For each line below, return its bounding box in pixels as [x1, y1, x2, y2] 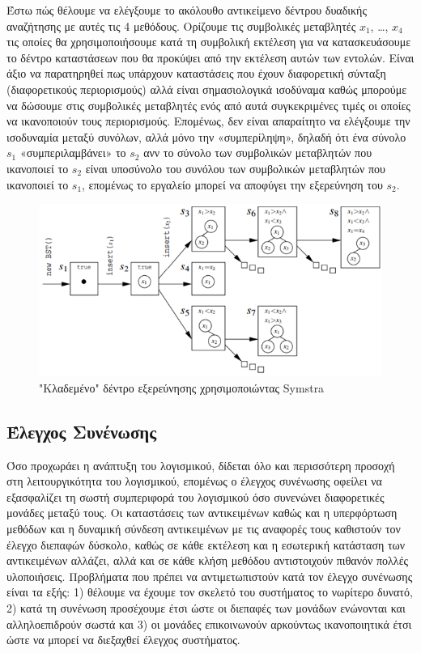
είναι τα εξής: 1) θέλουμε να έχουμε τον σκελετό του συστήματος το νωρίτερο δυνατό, [6, 583, 413, 600]
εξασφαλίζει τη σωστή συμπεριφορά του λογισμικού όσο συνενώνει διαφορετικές [6, 488, 385, 505]
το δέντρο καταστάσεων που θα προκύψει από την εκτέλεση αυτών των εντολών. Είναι [6, 49, 415, 66]
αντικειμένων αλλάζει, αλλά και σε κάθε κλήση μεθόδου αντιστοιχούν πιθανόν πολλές [6, 552, 409, 569]
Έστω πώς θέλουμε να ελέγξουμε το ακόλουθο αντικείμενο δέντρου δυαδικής [6, 2, 367, 18]
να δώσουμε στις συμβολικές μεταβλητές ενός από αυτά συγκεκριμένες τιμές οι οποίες [6, 96, 410, 113]
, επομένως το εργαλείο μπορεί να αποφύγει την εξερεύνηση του [82, 176, 383, 193]
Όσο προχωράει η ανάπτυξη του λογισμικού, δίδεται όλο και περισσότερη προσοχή [6, 456, 395, 473]
